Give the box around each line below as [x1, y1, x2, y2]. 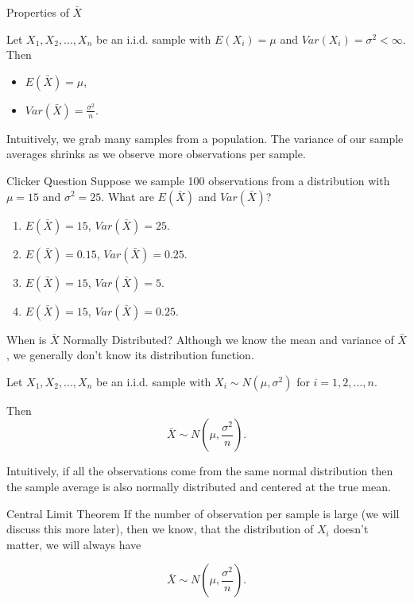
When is [6, 331, 47, 347]
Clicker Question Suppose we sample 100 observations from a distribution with [6, 172, 390, 188]
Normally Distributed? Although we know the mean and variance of [63, 331, 394, 347]
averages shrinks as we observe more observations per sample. [6, 145, 306, 162]
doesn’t [333, 521, 369, 537]
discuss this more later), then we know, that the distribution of [6, 521, 314, 537]
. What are [101, 188, 154, 204]
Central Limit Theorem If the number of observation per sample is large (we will [6, 505, 400, 521]
